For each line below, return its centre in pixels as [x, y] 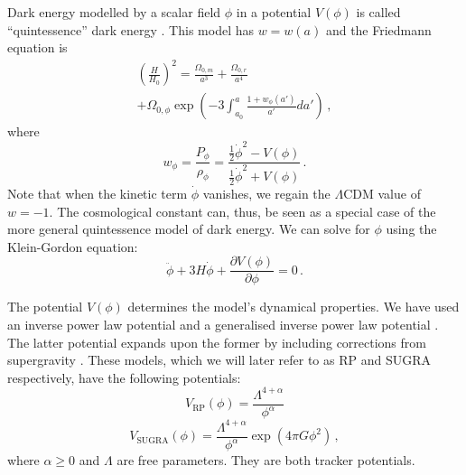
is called [378, 12]
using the [411, 229]
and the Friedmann [378, 29]
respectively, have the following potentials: [124, 377]
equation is [37, 47]
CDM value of [382, 193]
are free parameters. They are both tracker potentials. [266, 460]
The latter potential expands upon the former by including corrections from [217, 342]
